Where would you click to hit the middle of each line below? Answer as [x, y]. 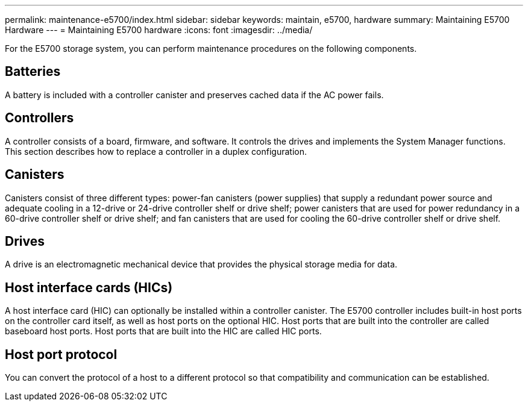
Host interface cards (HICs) [89, 287]
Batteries [33, 72]
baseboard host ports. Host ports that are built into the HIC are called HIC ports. [163, 331]
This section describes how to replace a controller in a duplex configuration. [156, 151]
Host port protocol [61, 354]
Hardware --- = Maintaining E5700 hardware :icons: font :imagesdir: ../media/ [159, 30]
